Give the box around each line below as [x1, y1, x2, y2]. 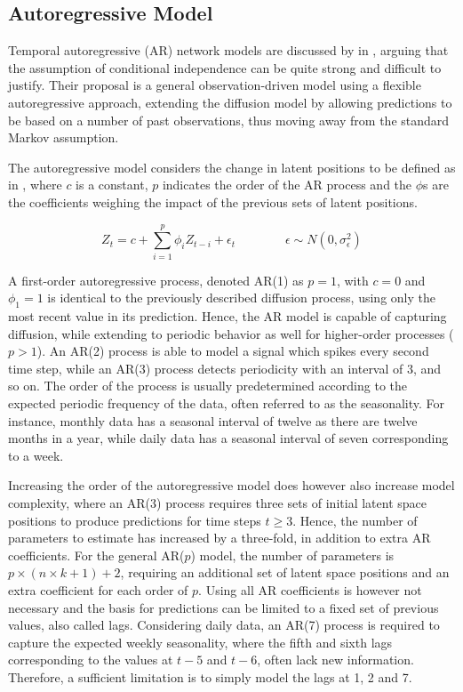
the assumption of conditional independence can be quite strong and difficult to [8, 58, 442, 76]
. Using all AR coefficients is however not [198, 580, 422, 599]
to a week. [8, 446, 64, 464]
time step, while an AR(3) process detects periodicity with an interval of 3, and [8, 358, 442, 377]
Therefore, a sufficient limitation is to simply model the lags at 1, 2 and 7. [8, 667, 412, 686]
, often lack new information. [257, 650, 414, 669]
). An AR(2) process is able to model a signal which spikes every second [36, 342, 429, 360]
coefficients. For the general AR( [8, 545, 185, 564]
